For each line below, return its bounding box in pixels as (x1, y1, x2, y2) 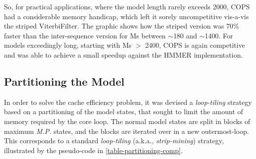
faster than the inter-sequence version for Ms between (4, 30, 166, 40)
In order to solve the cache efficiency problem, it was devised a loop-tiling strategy (4, 96, 252, 107)
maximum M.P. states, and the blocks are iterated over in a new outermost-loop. (4, 126, 249, 136)
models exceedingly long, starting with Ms (4, 40, 132, 50)
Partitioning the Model (4, 73, 125, 89)
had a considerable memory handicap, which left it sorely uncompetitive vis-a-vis (4, 11, 249, 21)
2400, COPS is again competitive (145, 40, 245, 50)
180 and (173, 30, 197, 40)
